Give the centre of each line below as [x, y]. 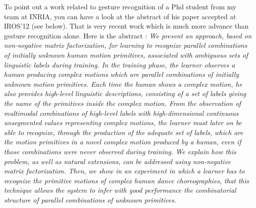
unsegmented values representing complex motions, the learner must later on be [123, 122]
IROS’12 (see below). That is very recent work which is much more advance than [126, 26]
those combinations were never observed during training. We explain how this [120, 151]
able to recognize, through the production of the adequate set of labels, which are [124, 132]
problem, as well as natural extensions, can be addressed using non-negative [117, 161]
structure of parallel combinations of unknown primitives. [90, 199]
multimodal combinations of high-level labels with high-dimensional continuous [121, 113]
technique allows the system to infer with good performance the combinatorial [120, 190]
